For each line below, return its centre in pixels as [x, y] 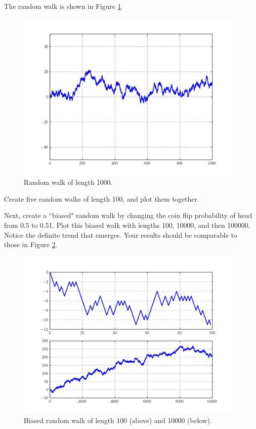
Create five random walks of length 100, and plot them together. [102, 198]
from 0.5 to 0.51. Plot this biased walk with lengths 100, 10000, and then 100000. [127, 225]
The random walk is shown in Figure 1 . [64, 6]
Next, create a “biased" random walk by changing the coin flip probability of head [128, 215]
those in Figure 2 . [31, 244]
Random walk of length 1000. [68, 182]
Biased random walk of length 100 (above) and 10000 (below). [118, 420]
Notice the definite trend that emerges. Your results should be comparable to [121, 235]
